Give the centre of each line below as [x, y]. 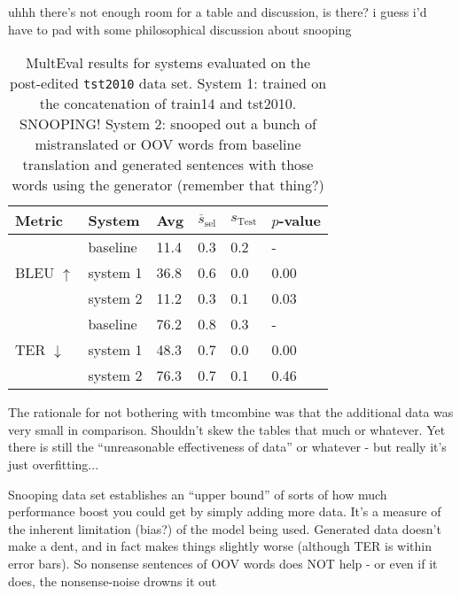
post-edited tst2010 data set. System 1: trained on [168, 83]
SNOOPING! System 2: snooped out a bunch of [168, 124]
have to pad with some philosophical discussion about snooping [180, 29]
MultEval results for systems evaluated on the [168, 63]
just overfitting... [54, 464]
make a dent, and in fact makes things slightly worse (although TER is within [220, 546]
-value [300, 221]
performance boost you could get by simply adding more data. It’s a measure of [225, 511]
